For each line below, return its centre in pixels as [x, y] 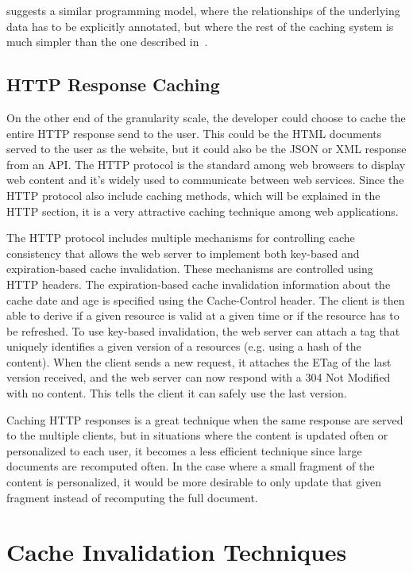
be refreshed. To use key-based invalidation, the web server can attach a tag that [203, 330]
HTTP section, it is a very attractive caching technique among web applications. [203, 211]
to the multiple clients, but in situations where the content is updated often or [197, 435]
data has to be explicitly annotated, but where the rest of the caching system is [200, 26]
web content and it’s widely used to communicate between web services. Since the [205, 180]
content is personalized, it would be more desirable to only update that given [194, 482]
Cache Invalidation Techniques [177, 552]
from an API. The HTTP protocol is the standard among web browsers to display [206, 164]
